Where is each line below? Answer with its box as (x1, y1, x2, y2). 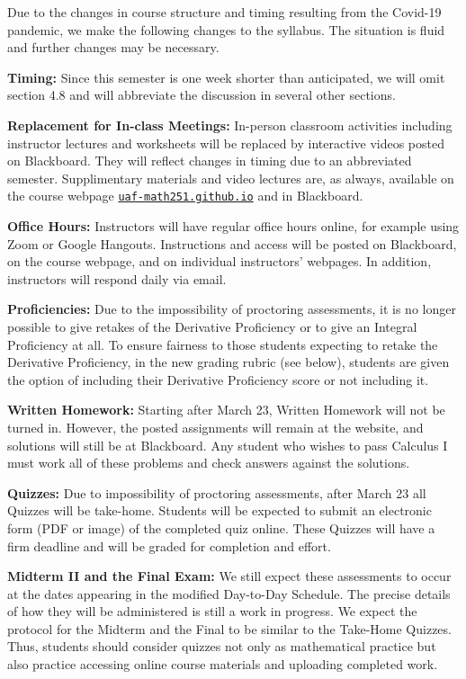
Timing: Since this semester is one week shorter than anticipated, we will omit (7, 67, 445, 86)
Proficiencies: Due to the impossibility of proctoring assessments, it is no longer (7, 299, 456, 318)
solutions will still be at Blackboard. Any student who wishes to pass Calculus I (7, 435, 448, 454)
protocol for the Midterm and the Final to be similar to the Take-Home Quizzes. (7, 619, 452, 638)
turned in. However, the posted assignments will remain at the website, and (7, 417, 424, 436)
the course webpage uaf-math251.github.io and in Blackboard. (7, 186, 363, 205)
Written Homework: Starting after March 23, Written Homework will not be (7, 400, 445, 419)
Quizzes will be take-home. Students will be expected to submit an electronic (7, 501, 432, 520)
